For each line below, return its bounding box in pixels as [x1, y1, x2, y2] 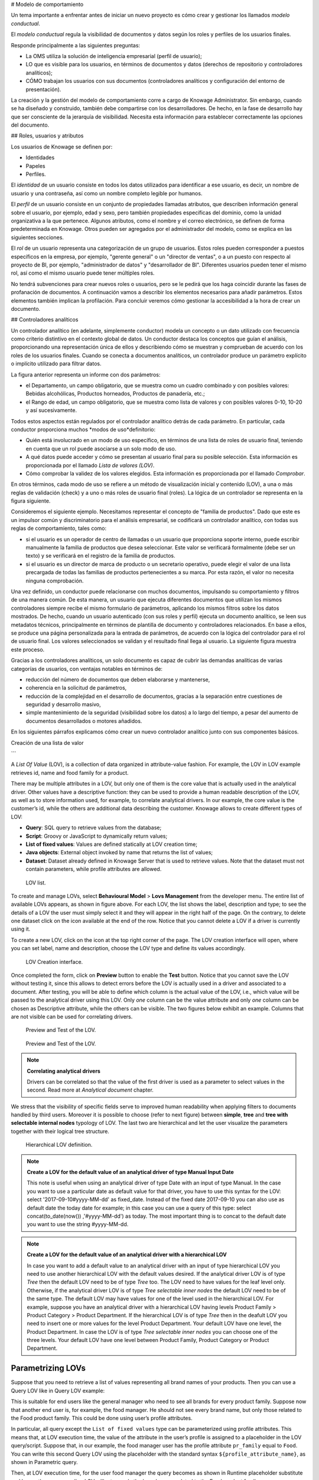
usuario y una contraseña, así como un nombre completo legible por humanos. [11, 189, 203, 197]
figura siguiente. [11, 497, 51, 504]
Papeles [25, 162, 45, 169]
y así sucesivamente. [25, 407, 77, 414]
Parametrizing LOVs [11, 1363, 86, 1373]
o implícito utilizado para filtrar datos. [11, 360, 102, 367]
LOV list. [25, 879, 47, 886]
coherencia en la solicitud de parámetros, [25, 684, 127, 691]
